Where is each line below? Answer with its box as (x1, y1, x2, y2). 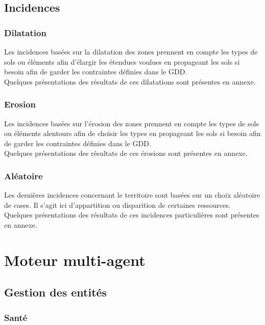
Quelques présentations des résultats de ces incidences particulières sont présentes (4, 209, 259, 220)
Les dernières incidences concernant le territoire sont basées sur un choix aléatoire (4, 189, 260, 200)
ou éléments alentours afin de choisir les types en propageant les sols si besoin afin (4, 128, 261, 139)
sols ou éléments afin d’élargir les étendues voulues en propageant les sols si (4, 56, 240, 67)
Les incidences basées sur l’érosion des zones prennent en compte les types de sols (4, 118, 259, 128)
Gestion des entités (4, 284, 107, 300)
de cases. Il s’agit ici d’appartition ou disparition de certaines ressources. (4, 199, 231, 210)
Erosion (4, 98, 36, 111)
